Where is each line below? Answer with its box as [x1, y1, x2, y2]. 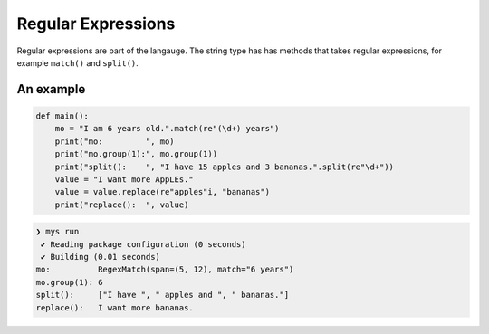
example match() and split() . [16, 57, 139, 68]
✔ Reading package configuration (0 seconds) [41, 239, 246, 249]
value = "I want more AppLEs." [54, 174, 194, 185]
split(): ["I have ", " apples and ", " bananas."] [35, 290, 290, 301]
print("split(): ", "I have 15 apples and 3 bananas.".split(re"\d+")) [54, 161, 394, 172]
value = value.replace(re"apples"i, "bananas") [54, 186, 271, 197]
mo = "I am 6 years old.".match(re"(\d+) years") [54, 123, 280, 134]
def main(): [35, 110, 90, 121]
